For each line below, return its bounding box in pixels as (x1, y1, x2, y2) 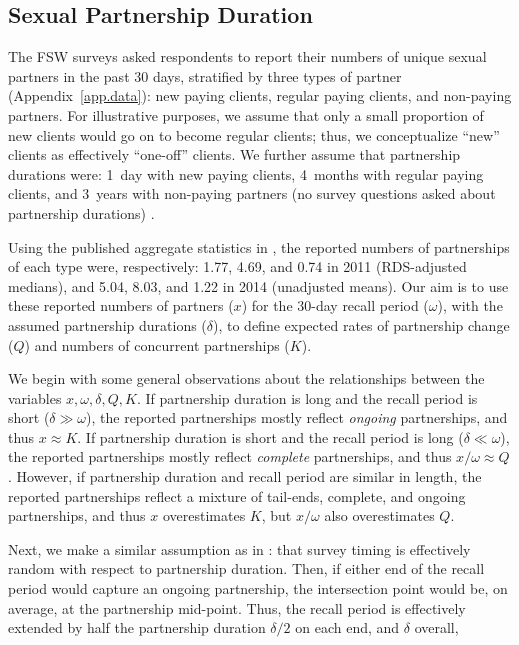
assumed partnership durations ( (8, 314, 207, 335)
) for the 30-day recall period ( (241, 295, 429, 316)
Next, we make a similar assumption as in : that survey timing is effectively (8, 538, 471, 559)
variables (8, 387, 62, 408)
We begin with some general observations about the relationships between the (8, 368, 485, 389)
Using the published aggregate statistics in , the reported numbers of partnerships (8, 236, 510, 257)
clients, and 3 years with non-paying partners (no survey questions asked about (8, 183, 496, 204)
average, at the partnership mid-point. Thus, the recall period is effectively (8, 597, 466, 618)
